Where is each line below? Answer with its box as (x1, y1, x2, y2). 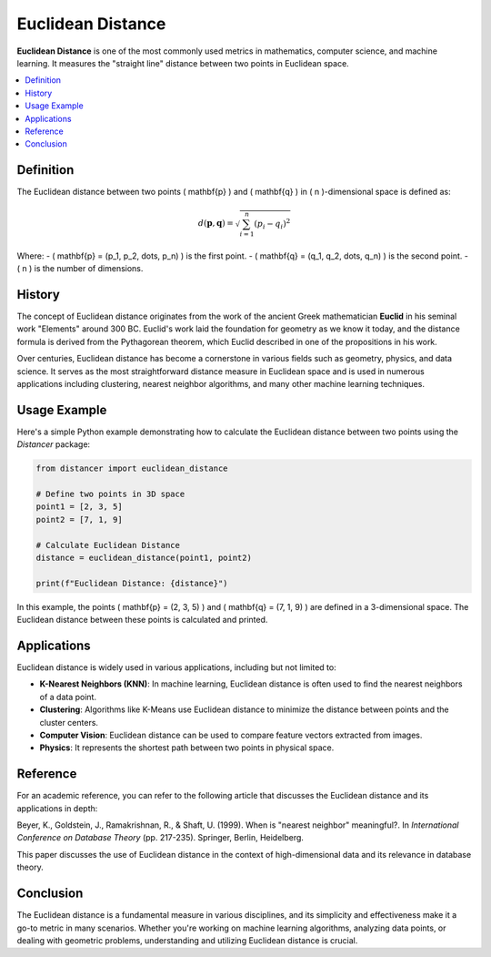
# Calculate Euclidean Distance (35, 540, 181, 550)
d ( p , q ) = (197, 219, 234, 229)
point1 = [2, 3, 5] (35, 502, 123, 512)
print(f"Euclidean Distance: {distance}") (35, 578, 228, 588)
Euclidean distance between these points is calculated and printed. (16, 615, 268, 626)
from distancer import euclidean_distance (35, 463, 228, 473)
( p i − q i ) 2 (254, 217, 291, 231)
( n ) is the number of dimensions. (16, 263, 144, 274)
